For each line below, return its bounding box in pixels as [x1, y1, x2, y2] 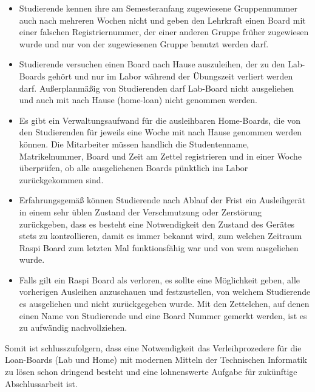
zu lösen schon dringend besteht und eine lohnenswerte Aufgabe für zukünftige [5, 365, 297, 378]
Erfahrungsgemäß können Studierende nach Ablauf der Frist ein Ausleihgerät [19, 194, 306, 206]
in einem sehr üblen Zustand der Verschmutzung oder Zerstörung [19, 205, 262, 218]
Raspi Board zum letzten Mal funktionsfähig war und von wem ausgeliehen [19, 241, 299, 254]
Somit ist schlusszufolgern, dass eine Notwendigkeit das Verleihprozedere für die [5, 341, 302, 354]
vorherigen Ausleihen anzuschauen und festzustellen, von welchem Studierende [19, 285, 311, 298]
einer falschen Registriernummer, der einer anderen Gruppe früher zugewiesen [19, 25, 309, 38]
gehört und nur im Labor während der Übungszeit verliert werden [48, 69, 293, 82]
